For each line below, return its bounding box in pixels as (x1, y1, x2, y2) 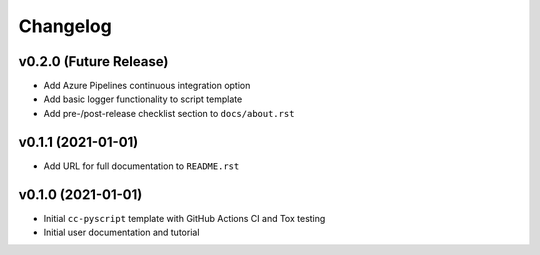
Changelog (18, 15, 112, 37)
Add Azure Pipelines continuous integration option (43, 80, 251, 92)
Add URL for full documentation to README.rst (43, 160, 240, 172)
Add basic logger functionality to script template (43, 93, 243, 105)
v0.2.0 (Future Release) (18, 53, 169, 70)
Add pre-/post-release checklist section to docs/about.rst (43, 107, 295, 119)
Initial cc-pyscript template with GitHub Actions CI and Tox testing (43, 212, 326, 224)
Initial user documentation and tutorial (43, 226, 200, 239)
